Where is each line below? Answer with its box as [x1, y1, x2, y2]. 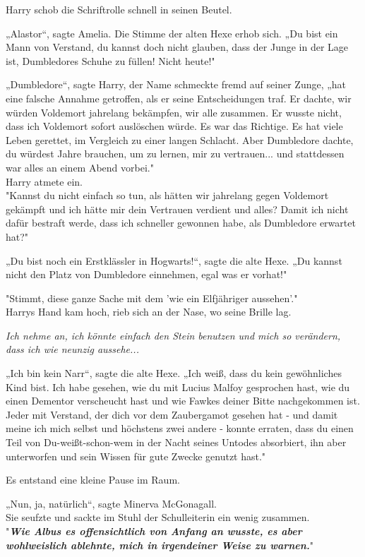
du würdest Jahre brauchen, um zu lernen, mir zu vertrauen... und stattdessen [6, 146, 345, 161]
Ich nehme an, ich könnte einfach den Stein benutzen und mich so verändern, [6, 328, 341, 342]
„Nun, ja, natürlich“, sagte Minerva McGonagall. [6, 496, 217, 510]
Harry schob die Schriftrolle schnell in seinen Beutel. [6, 2, 232, 16]
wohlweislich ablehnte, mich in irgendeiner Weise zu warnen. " [6, 537, 314, 552]
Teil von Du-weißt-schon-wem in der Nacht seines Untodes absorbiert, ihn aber [6, 435, 347, 450]
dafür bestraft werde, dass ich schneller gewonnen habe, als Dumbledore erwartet [6, 215, 356, 230]
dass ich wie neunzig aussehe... [6, 342, 139, 357]
